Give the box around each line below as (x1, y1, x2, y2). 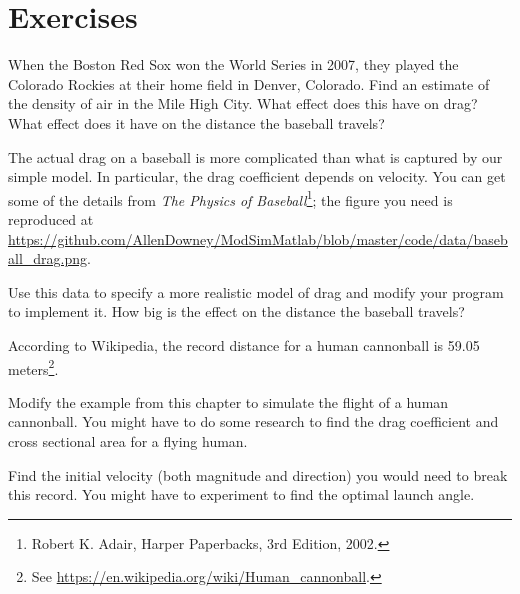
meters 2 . (8, 355, 59, 379)
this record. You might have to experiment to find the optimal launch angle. (8, 484, 475, 505)
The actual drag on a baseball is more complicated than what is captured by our (8, 146, 503, 167)
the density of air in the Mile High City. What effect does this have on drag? (8, 93, 478, 114)
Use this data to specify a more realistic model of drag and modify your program (8, 281, 504, 302)
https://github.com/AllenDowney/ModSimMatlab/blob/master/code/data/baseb (8, 228, 508, 249)
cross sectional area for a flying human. (8, 430, 248, 451)
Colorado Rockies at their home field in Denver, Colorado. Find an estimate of (8, 73, 490, 94)
